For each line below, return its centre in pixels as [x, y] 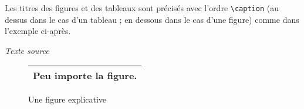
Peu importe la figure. [85, 76]
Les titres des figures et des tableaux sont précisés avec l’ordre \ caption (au [142, 8]
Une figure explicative [67, 99]
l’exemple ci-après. [38, 31]
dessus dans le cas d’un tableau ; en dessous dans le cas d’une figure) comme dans [152, 19]
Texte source [27, 50]
